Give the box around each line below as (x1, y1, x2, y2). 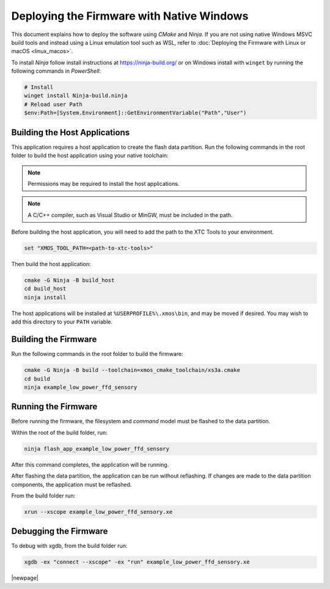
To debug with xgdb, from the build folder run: (11, 542, 128, 550)
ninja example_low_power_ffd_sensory (24, 383, 137, 391)
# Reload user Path (24, 101, 82, 108)
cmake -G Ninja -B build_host (24, 277, 115, 284)
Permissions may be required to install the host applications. (28, 180, 180, 187)
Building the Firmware (11, 334, 97, 345)
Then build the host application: (11, 261, 91, 268)
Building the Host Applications (11, 127, 130, 138)
